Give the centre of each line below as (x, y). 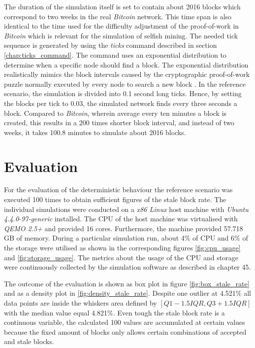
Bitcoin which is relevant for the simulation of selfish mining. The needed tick (121, 35)
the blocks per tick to (36, 103)
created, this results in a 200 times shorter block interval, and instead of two (119, 122)
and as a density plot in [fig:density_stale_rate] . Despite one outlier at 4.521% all (127, 293)
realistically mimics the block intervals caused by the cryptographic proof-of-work (127, 74)
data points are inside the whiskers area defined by (80, 302)
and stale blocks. (29, 341)
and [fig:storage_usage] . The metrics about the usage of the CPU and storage (121, 257)
